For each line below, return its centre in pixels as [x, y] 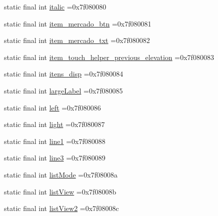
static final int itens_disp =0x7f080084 [64, 74]
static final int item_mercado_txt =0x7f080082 [77, 40]
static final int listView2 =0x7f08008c [61, 208]
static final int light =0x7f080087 [54, 124]
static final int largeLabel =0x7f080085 [63, 90]
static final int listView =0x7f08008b [60, 191]
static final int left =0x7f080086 [52, 107]
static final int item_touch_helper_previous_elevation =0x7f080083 [109, 57]
